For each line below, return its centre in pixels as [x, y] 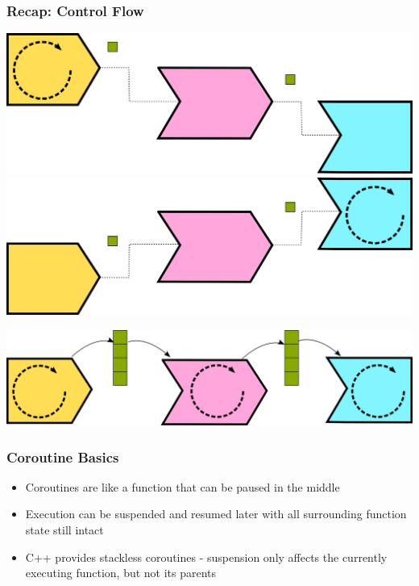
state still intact [64, 530]
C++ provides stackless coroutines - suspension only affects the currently [206, 557]
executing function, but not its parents [121, 573]
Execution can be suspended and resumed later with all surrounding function [216, 514]
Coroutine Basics [63, 456]
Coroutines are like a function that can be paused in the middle [183, 486]
